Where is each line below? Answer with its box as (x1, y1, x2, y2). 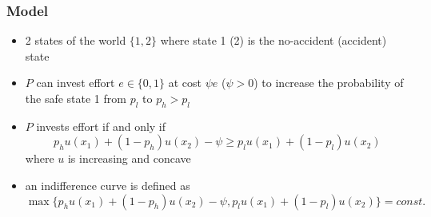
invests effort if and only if (36, 117, 166, 134)
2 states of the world (25, 32, 126, 49)
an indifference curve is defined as (25, 176, 190, 193)
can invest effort (36, 74, 115, 91)
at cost (168, 74, 202, 91)
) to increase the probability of (253, 74, 404, 91)
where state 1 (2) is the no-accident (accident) (160, 32, 387, 49)
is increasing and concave (67, 150, 191, 167)
